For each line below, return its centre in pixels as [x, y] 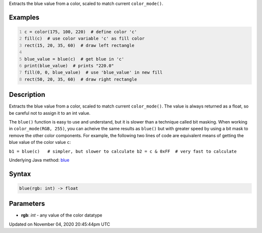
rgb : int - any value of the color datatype [62, 215]
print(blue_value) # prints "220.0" [69, 66]
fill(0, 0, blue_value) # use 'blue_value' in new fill [93, 72]
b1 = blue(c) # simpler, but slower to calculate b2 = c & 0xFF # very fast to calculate [123, 151]
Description [27, 95]
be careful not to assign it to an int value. [50, 113]
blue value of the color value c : [40, 142]
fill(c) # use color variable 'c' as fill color [85, 39]
